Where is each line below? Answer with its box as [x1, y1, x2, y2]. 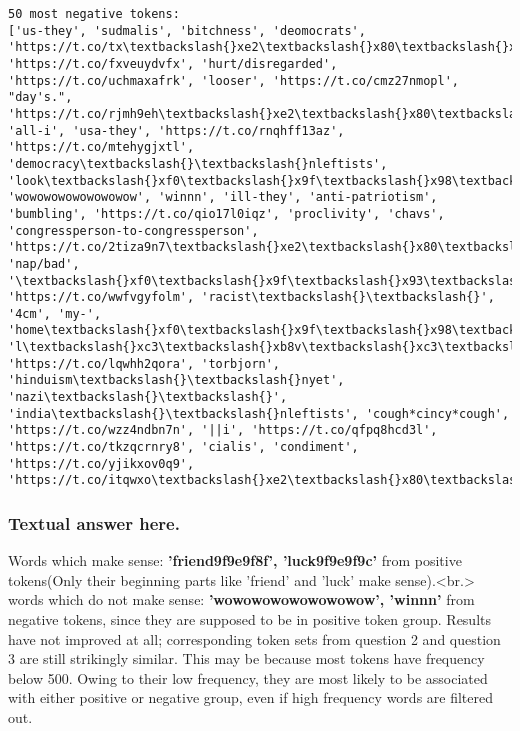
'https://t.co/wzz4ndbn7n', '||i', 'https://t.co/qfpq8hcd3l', [8, 423, 438, 438]
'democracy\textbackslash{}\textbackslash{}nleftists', [8, 156, 388, 171]
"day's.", [8, 90, 73, 105]
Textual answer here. [8, 510, 180, 535]
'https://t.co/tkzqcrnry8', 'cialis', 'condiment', [8, 440, 359, 455]
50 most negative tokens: [8, 7, 180, 21]
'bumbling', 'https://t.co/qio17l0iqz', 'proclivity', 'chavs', [8, 206, 445, 221]
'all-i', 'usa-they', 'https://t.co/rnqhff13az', [8, 123, 345, 138]
